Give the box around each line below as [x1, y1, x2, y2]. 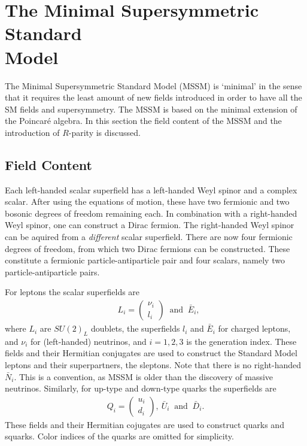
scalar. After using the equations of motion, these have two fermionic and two [5, 195, 290, 208]
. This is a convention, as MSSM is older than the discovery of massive [14, 370, 273, 383]
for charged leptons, [218, 322, 291, 335]
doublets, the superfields [90, 322, 180, 335]
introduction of [5, 126, 60, 138]
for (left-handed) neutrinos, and [30, 335, 147, 347]
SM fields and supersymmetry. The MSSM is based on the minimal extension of [5, 102, 297, 115]
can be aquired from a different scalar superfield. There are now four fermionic [5, 230, 293, 243]
